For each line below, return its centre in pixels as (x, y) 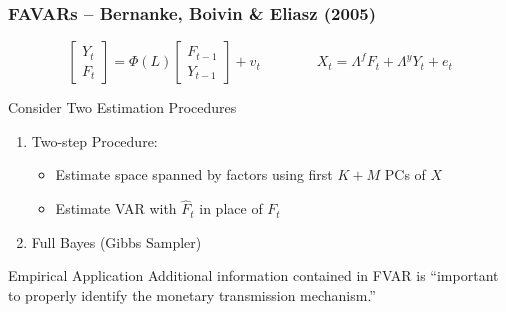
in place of (231, 208)
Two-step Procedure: (94, 140)
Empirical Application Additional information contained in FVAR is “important (253, 275)
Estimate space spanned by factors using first (194, 174)
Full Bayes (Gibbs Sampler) (116, 241)
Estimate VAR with (116, 208)
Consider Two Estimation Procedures (122, 107)
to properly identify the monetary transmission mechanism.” (192, 295)
